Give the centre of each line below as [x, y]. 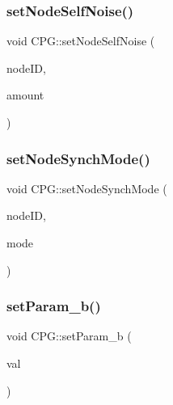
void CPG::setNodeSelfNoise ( [81, 41]
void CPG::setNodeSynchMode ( [87, 188]
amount [25, 95]
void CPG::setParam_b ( [69, 336]
